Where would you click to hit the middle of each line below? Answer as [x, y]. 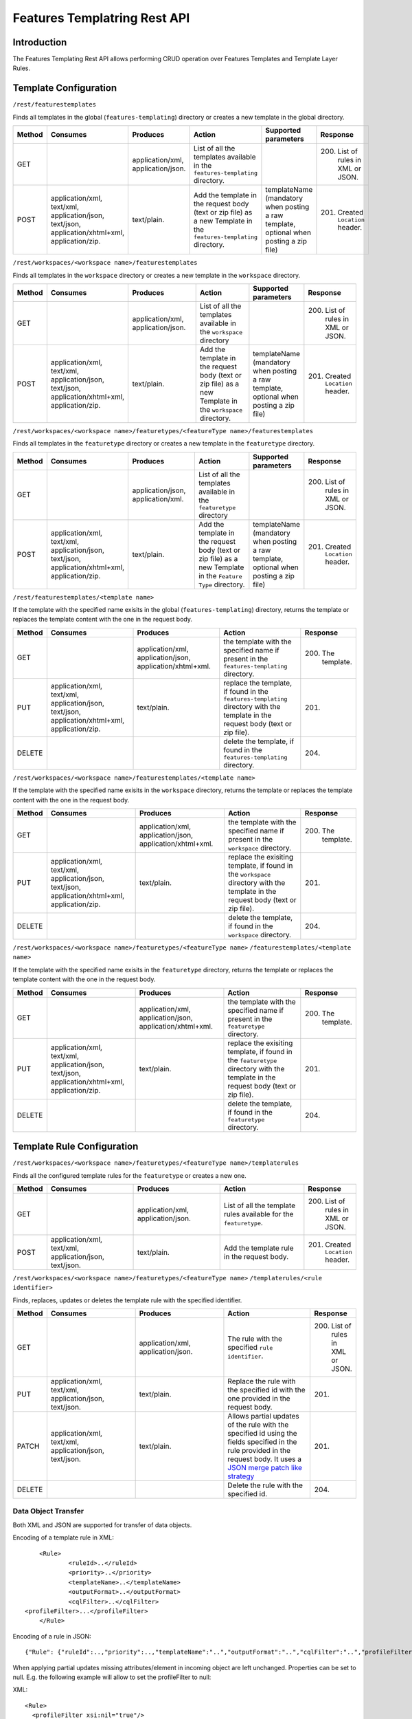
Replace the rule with [262, 1381]
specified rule [250, 1348]
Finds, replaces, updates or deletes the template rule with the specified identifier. [127, 1300]
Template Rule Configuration [76, 1147]
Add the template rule [259, 1248]
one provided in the [259, 1399]
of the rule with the [258, 1425]
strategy [241, 1476]
